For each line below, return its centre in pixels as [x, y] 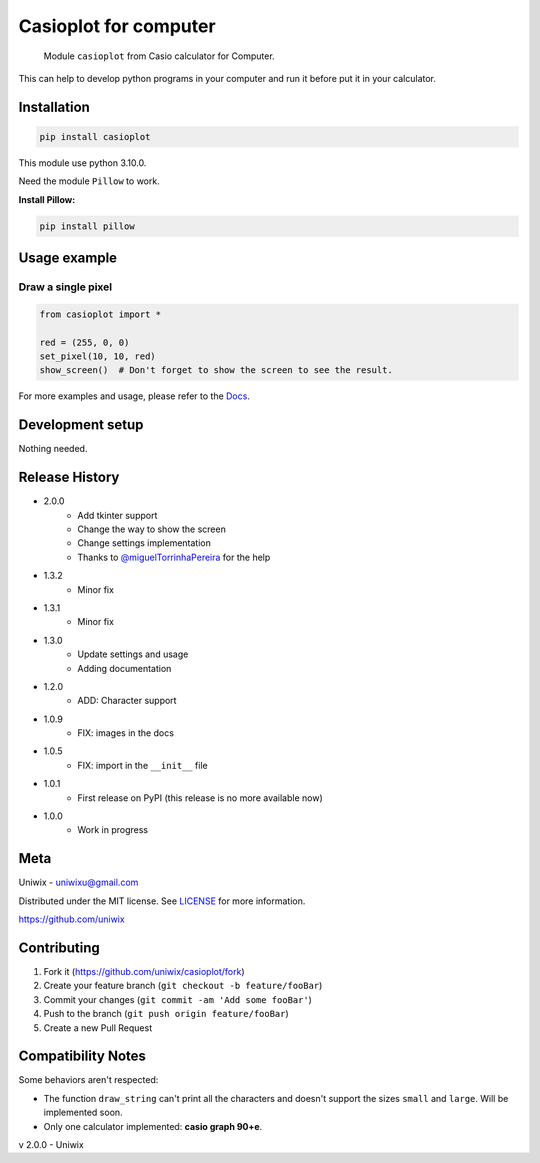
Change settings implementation [144, 543]
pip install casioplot [95, 136]
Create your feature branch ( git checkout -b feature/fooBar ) [183, 986]
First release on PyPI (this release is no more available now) [200, 797]
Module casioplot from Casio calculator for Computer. [159, 56]
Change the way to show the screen [152, 529]
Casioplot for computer [117, 26]
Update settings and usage [133, 654]
